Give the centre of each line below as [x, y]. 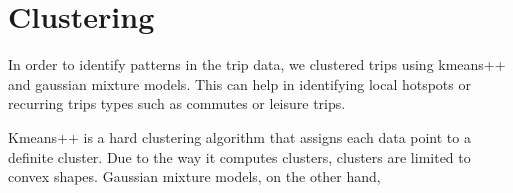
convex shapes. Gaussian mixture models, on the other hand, [194, 176]
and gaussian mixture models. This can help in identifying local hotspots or [239, 83]
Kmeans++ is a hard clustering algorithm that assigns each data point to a [239, 136]
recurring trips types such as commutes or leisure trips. [177, 103]
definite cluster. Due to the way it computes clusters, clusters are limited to [239, 156]
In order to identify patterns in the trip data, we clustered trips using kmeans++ [257, 64]
